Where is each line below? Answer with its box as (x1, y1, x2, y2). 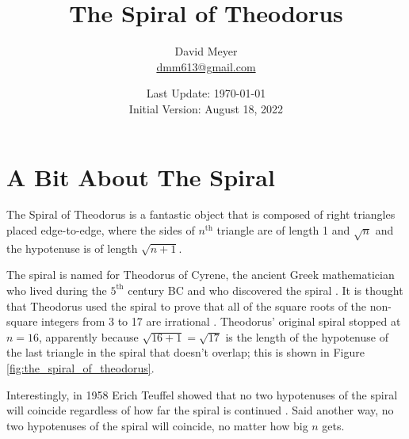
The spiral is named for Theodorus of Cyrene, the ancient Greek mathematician (6, 266, 395, 283)
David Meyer (174, 43, 238, 59)
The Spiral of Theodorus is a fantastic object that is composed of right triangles (6, 206, 396, 223)
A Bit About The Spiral (6, 160, 275, 193)
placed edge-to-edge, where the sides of (6, 222, 195, 239)
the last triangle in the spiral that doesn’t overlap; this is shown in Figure (6, 344, 365, 361)
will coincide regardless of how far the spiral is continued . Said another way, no (6, 402, 394, 418)
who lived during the (6, 281, 107, 298)
